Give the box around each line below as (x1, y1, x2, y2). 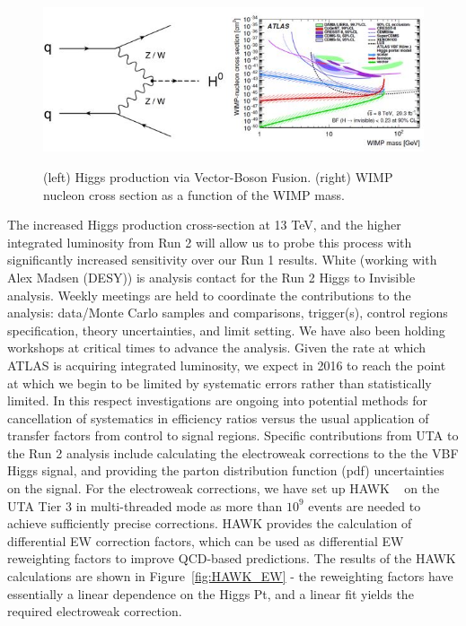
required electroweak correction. (7, 602, 182, 621)
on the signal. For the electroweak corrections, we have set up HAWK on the (7, 479, 440, 498)
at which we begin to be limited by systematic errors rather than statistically (7, 373, 432, 392)
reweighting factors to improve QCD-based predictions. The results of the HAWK (7, 549, 456, 568)
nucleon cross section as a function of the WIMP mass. (43, 185, 345, 204)
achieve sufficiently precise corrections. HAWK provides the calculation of (7, 514, 412, 533)
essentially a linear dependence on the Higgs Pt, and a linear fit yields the (7, 584, 414, 603)
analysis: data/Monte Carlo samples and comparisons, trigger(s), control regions (7, 303, 448, 322)
